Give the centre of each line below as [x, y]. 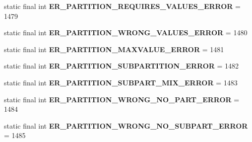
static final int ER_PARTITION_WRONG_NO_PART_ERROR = [122, 99]
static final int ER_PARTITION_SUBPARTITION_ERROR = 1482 [122, 66]
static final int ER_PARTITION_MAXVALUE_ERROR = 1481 [114, 49]
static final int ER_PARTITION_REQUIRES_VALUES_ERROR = [122, 6]
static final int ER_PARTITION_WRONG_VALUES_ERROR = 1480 [126, 33]
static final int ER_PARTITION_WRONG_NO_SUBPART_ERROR [126, 125]
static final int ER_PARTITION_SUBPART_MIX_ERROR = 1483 [121, 82]
